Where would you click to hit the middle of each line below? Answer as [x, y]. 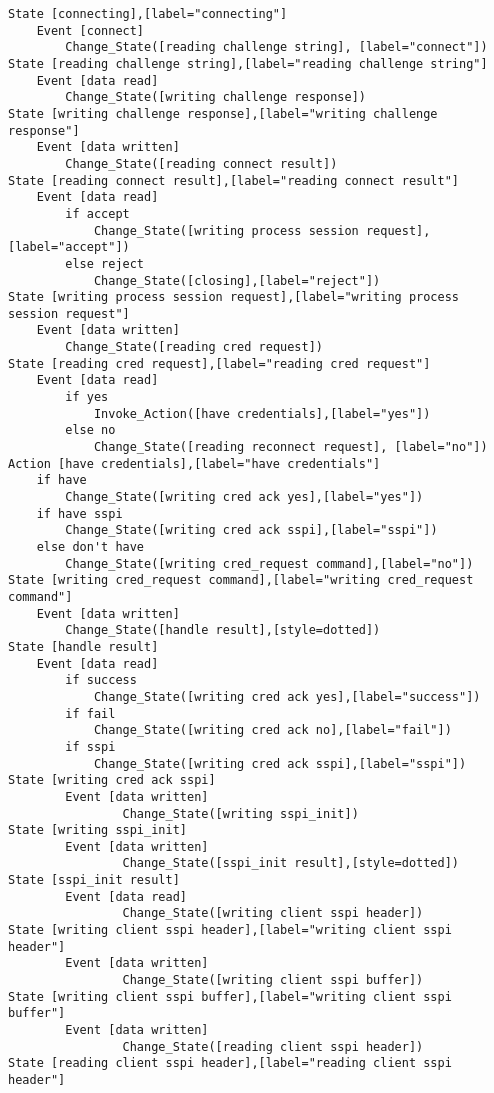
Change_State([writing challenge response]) [215, 97]
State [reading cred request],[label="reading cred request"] [219, 363]
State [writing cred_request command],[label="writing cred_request [241, 580]
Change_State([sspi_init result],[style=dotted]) [291, 863]
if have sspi [79, 513]
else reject [105, 263]
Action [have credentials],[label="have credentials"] [194, 463]
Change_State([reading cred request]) [194, 347]
